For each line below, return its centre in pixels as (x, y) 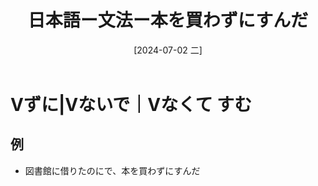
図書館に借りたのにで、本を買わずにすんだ (112, 170)
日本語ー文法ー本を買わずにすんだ (168, 20)
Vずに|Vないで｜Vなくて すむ (131, 104)
